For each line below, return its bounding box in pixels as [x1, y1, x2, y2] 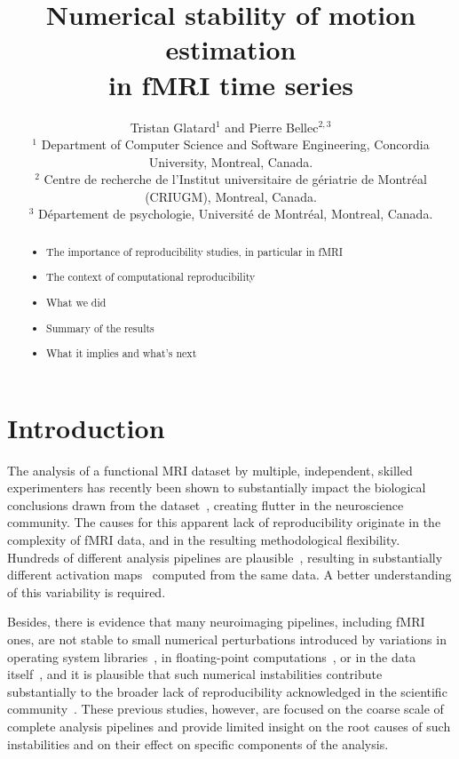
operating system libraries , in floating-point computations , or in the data [7, 647, 416, 666]
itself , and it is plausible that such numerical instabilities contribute [7, 665, 383, 683]
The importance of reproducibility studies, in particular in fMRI [46, 244, 344, 259]
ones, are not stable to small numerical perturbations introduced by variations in [7, 629, 447, 648]
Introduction [7, 409, 165, 445]
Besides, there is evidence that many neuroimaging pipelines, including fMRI [7, 612, 425, 631]
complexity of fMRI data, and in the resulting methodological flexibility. [7, 531, 400, 549]
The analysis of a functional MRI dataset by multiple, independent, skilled [7, 460, 413, 479]
